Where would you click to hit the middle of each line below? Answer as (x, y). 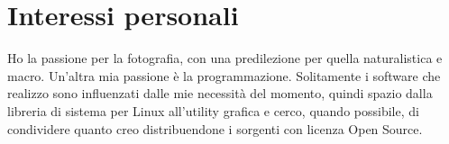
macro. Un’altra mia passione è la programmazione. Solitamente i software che (224, 75)
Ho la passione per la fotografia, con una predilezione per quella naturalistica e (225, 58)
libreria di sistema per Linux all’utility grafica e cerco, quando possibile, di (213, 110)
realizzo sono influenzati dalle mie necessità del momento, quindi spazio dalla (220, 93)
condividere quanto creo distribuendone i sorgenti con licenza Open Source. (215, 128)
